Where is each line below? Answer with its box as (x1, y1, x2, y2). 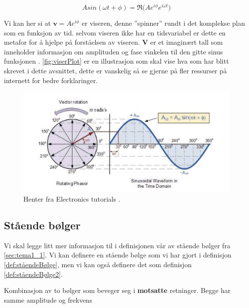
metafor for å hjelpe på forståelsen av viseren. (4, 37, 140, 47)
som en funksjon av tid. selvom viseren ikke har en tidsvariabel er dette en (4, 27, 226, 37)
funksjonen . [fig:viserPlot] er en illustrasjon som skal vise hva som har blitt (4, 56, 229, 66)
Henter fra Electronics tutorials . (23, 194, 121, 204)
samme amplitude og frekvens (4, 294, 92, 305)
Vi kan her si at (4, 18, 51, 28)
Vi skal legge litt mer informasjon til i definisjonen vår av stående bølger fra (4, 240, 231, 250)
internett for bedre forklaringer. (4, 75, 98, 85)
